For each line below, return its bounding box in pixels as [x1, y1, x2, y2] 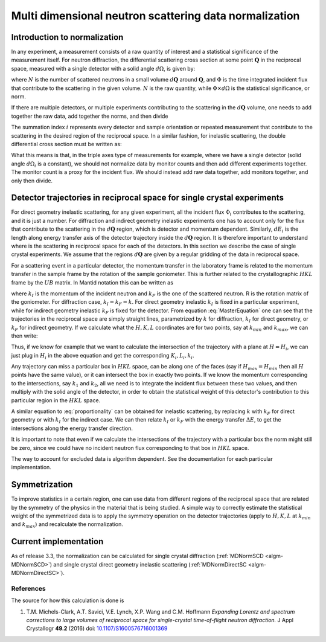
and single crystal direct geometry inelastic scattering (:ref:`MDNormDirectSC [53, 560, 247, 568]
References [11, 584, 46, 592]
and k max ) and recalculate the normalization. [11, 521, 123, 530]
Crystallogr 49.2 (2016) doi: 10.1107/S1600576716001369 [26, 625, 168, 632]
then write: [11, 332, 39, 339]
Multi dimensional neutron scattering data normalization [11, 9, 300, 22]
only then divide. [11, 177, 53, 184]
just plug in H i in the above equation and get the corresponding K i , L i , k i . [11, 351, 194, 361]
